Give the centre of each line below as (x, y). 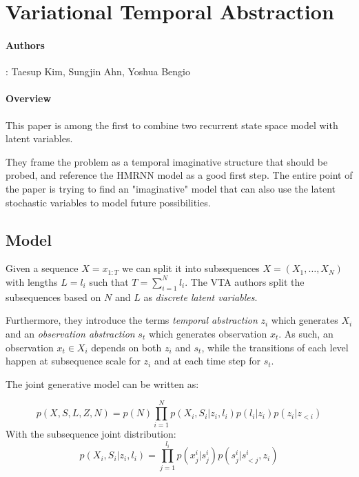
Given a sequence (42, 268)
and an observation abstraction (70, 333)
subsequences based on (53, 296)
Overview (29, 98)
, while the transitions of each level (275, 347)
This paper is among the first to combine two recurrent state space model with (172, 125)
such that (109, 281)
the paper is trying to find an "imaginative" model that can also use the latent (171, 188)
